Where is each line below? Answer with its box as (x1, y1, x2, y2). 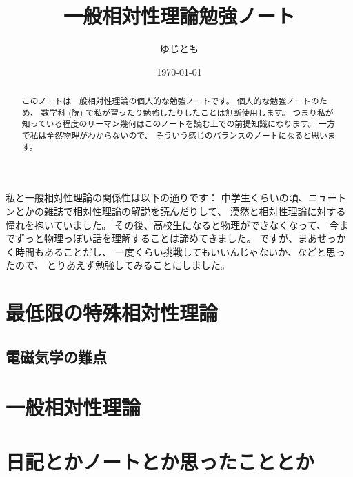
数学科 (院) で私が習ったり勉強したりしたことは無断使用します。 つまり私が (41, 106, 334, 118)
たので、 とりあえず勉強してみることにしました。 (6, 258, 230, 272)
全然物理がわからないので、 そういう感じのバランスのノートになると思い (46, 130, 327, 141)
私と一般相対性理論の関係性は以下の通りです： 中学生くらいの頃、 (6, 190, 308, 205)
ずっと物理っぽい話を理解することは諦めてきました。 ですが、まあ (14, 231, 317, 245)
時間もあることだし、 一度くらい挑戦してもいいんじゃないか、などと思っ (14, 244, 345, 258)
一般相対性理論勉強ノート (63, 1, 295, 30)
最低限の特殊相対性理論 (6, 298, 219, 327)
